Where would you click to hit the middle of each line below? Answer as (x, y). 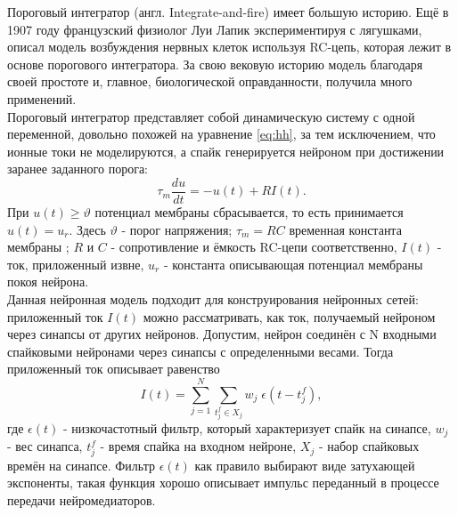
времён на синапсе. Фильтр (81, 465)
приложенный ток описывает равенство (114, 369)
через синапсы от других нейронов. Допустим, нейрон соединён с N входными (222, 334)
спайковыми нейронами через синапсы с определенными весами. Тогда (200, 351)
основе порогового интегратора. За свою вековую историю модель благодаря (215, 64)
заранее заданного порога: (78, 169)
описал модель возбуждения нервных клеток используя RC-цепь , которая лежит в (229, 47)
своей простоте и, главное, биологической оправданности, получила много (210, 81)
